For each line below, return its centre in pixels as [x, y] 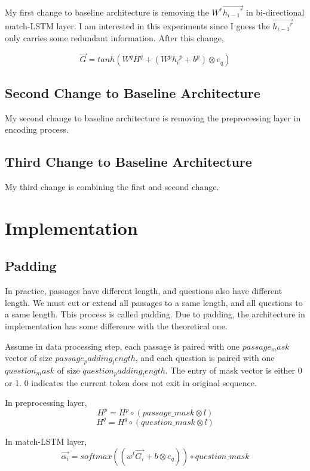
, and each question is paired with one [205, 358]
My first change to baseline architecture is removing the [107, 12]
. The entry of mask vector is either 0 [234, 370]
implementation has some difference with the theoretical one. [116, 325]
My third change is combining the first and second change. [112, 187]
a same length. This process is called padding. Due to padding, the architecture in [155, 314]
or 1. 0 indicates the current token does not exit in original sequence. [131, 382]
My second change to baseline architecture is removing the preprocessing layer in [153, 117]
